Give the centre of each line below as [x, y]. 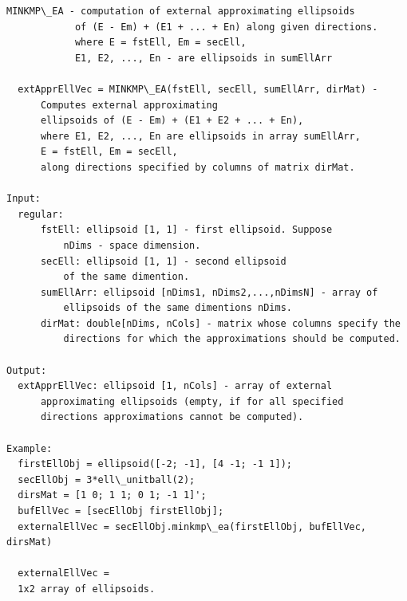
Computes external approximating [129, 105]
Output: [27, 370]
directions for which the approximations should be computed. [232, 339]
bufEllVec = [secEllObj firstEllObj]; [121, 511]
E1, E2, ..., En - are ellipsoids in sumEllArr [203, 58]
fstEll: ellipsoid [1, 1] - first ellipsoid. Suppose [186, 230]
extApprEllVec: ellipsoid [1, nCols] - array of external [175, 386]
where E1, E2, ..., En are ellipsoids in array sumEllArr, [200, 136]
